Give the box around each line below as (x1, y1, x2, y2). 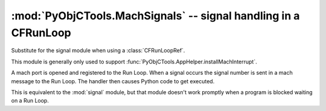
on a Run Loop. (11, 97, 50, 104)
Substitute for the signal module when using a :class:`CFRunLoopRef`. (11, 47, 185, 54)
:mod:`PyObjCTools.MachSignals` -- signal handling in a (11, 9, 300, 22)
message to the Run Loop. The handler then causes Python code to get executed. (11, 77, 215, 84)
